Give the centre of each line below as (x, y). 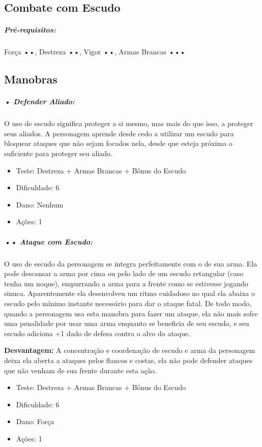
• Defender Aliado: (40, 101)
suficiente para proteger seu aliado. (58, 153)
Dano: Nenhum (40, 204)
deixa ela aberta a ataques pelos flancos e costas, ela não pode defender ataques (128, 360)
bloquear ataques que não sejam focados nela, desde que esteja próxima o (118, 143)
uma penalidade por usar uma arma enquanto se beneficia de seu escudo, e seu (127, 323)
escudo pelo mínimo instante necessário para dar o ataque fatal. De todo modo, (128, 303)
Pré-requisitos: (30, 30)
